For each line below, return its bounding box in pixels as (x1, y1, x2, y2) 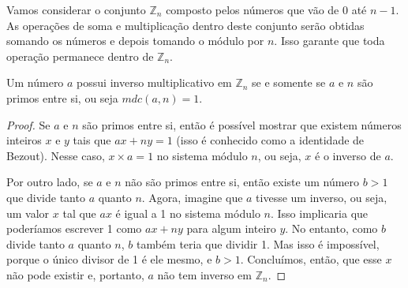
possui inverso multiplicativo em (77, 74, 232, 91)
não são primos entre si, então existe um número (125, 174, 360, 190)
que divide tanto (6, 189, 85, 205)
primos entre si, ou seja (6, 89, 118, 106)
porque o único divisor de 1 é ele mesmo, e (6, 251, 212, 267)
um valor (6, 204, 50, 221)
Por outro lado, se (6, 174, 93, 190)
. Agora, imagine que (141, 189, 243, 205)
